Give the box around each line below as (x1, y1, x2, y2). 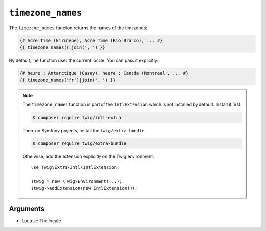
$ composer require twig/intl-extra (33, 115, 122, 120)
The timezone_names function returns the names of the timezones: (9, 25, 148, 31)
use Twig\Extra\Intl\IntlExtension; (31, 165, 120, 170)
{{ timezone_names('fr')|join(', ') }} (19, 77, 116, 83)
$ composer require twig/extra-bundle (33, 140, 127, 146)
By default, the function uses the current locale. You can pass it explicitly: (9, 57, 159, 63)
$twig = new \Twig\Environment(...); (31, 178, 123, 184)
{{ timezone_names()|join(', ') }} (19, 44, 105, 50)
